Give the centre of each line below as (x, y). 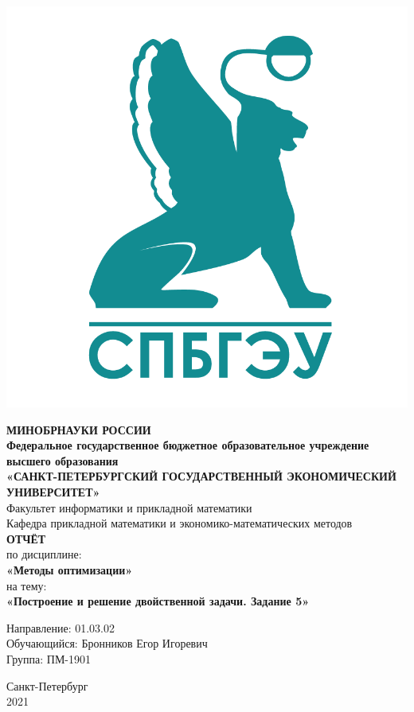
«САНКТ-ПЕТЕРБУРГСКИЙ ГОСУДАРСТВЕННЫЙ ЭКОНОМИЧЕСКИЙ (201, 476)
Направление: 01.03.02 (61, 627)
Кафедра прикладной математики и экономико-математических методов (180, 523)
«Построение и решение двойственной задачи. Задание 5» (158, 601)
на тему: (27, 585)
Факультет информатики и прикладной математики (129, 507)
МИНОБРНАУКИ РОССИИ (79, 429)
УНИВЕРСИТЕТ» (53, 491)
